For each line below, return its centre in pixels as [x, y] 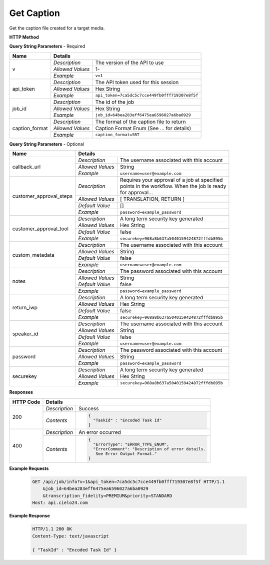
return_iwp [25, 307]
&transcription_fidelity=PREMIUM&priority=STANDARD [107, 496]
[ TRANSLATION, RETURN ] [152, 199]
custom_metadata [33, 255]
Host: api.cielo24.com [60, 503]
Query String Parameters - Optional [47, 144]
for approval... [137, 193]
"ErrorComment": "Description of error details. [149, 449]
